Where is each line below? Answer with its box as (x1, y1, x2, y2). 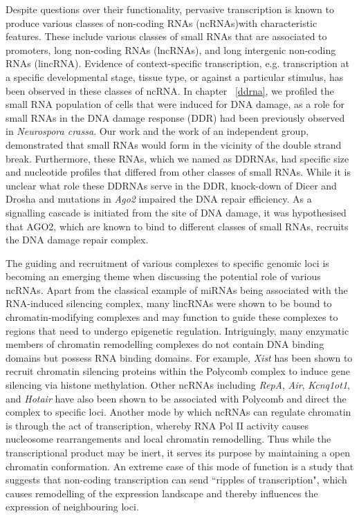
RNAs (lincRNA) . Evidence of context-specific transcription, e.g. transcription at (6, 56, 349, 71)
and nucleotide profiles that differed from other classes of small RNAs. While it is (6, 165, 351, 179)
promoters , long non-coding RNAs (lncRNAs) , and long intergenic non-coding (6, 42, 336, 57)
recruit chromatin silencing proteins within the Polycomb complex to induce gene (6, 364, 350, 378)
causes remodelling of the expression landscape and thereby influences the (6, 485, 318, 500)
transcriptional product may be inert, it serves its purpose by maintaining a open (6, 445, 351, 459)
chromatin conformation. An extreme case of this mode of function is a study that (6, 459, 354, 473)
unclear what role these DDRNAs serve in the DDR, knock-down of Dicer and (6, 178, 337, 192)
